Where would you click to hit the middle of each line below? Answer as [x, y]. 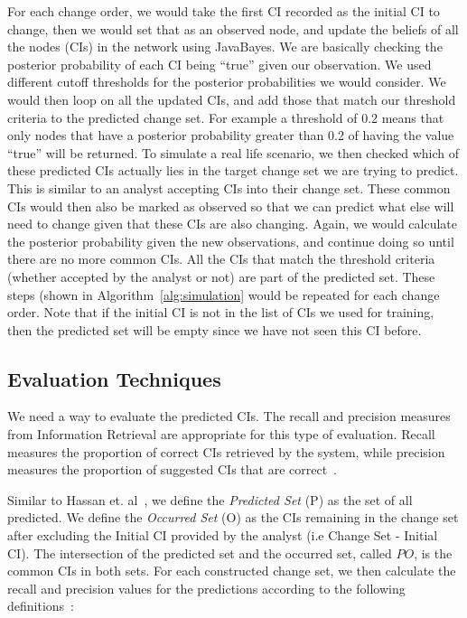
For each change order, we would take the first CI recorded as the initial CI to [224, 11]
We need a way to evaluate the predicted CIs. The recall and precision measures [229, 416]
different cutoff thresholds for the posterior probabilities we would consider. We [227, 82]
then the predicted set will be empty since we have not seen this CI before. [215, 329]
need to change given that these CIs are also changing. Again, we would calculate [232, 224]
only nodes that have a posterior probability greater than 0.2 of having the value [231, 135]
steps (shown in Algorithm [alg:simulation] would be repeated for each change [224, 294]
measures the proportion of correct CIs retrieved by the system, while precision [226, 451]
